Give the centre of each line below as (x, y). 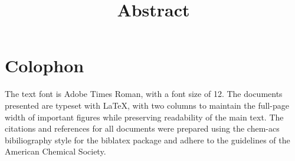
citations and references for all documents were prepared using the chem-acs (142, 128)
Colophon (45, 66)
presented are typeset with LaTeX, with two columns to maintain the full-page (147, 105)
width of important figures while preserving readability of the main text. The (144, 117)
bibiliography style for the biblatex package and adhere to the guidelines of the (147, 140)
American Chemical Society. (55, 151)
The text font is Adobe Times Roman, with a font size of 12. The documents (144, 94)
